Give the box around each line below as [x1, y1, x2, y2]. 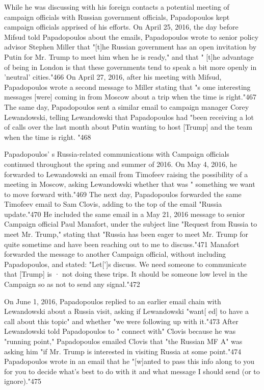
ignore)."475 [4, 376, 41, 386]
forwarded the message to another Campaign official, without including [4, 249, 226, 259]
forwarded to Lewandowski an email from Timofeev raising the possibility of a [4, 168, 248, 179]
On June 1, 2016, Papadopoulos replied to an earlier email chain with [4, 296, 221, 306]
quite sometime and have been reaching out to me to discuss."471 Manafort [4, 238, 240, 249]
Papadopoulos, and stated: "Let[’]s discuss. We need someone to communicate [4, 258, 247, 269]
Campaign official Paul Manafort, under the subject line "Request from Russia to [4, 218, 257, 229]
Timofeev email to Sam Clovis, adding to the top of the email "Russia [4, 199, 222, 209]
